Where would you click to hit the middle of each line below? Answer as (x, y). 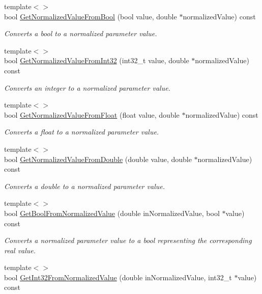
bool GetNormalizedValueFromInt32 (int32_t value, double (97, 60)
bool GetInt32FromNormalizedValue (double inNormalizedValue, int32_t (118, 277)
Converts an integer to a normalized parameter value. (87, 87)
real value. (20, 250)
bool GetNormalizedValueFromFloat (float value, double (92, 114)
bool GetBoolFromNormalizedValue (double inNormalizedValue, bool (112, 213)
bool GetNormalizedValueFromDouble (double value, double (98, 159)
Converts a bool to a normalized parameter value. (81, 33)
